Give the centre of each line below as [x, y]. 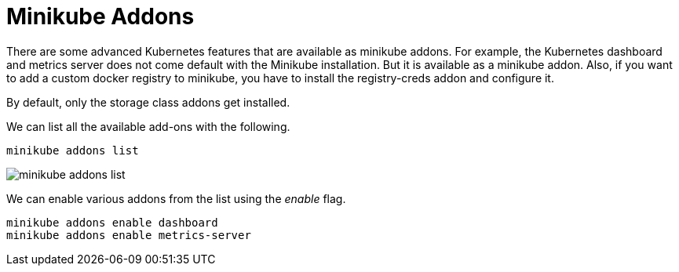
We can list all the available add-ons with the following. [148, 126]
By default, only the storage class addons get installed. [148, 102]
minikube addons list [73, 150]
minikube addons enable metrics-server [129, 235]
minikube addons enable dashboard [112, 222]
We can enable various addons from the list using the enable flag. [176, 198]
